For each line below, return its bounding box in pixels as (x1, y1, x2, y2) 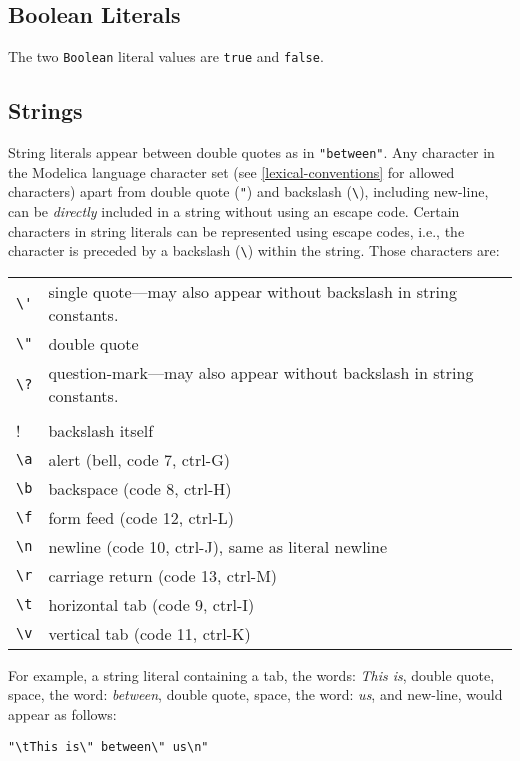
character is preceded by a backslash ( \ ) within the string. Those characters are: (8, 240, 500, 261)
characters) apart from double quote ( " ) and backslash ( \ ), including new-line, (8, 181, 489, 202)
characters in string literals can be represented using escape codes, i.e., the (8, 220, 465, 241)
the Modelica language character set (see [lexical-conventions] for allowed (8, 161, 455, 182)
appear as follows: (8, 704, 117, 724)
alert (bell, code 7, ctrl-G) (48, 447, 230, 471)
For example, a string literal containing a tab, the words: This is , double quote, (8, 664, 495, 685)
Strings (8, 95, 83, 126)
